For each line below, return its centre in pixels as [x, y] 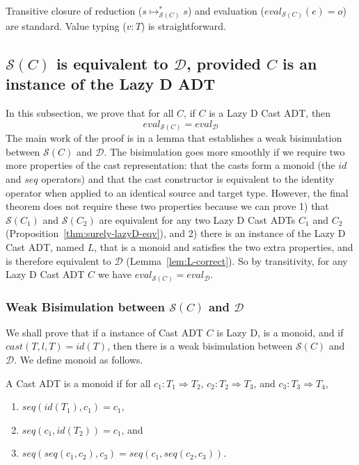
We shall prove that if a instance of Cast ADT [104, 332]
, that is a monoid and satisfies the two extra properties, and [224, 246]
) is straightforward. [183, 25]
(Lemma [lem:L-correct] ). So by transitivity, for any [237, 260]
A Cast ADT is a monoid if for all [78, 383]
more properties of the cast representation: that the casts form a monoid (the [170, 165]
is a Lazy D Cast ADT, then [270, 113]
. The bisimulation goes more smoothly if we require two [224, 151]
